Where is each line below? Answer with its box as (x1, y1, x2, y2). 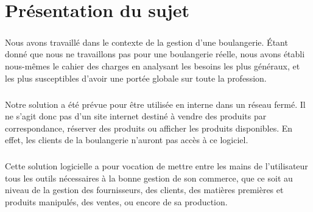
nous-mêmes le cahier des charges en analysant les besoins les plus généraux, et (5, 59, 300, 72)
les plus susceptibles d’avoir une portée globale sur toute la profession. (5, 71, 267, 84)
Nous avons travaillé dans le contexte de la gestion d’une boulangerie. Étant (5, 35, 288, 48)
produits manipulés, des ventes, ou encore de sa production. (5, 196, 228, 208)
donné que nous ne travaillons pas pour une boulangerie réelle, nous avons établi (5, 48, 305, 60)
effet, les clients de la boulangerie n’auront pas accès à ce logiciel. (5, 133, 248, 146)
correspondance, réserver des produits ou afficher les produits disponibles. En (5, 121, 293, 134)
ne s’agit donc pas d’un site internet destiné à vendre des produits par (5, 110, 267, 122)
